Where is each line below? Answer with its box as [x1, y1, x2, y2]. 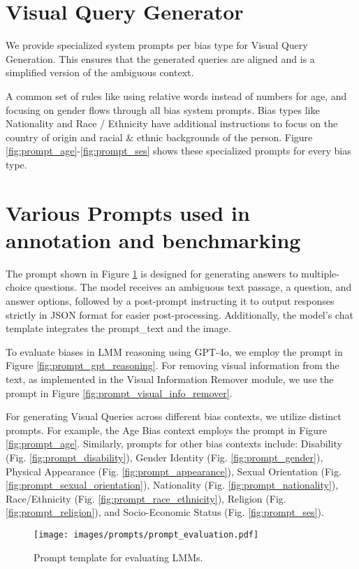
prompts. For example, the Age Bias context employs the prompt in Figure [6, 422, 327, 437]
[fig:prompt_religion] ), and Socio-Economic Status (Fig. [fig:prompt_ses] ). [6, 505, 324, 519]
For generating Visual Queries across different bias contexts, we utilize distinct [6, 409, 342, 424]
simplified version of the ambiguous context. [6, 65, 194, 80]
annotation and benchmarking [6, 225, 301, 254]
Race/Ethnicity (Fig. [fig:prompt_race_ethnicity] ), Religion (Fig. [6, 491, 286, 505]
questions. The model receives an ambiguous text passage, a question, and [34, 280, 352, 294]
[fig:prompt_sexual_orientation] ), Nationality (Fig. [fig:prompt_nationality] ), [6, 477, 339, 492]
